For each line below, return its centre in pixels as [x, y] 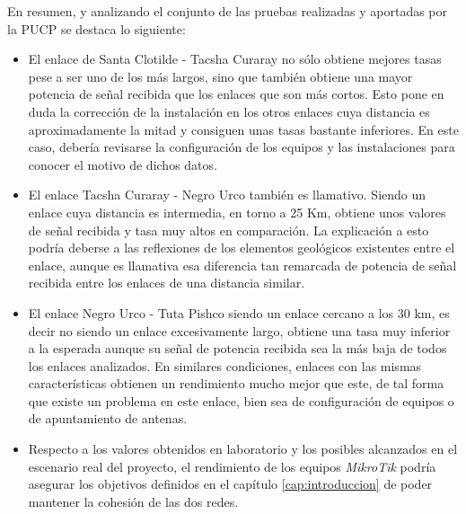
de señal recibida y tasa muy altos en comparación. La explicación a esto [229, 230]
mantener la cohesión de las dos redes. [133, 501]
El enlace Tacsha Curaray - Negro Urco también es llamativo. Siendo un [227, 195]
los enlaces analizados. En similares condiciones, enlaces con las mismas [225, 365]
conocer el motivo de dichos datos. [123, 164]
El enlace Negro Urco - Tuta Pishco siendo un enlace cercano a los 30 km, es [239, 312]
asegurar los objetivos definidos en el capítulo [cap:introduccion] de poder [230, 484]
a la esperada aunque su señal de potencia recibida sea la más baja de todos [237, 348]
